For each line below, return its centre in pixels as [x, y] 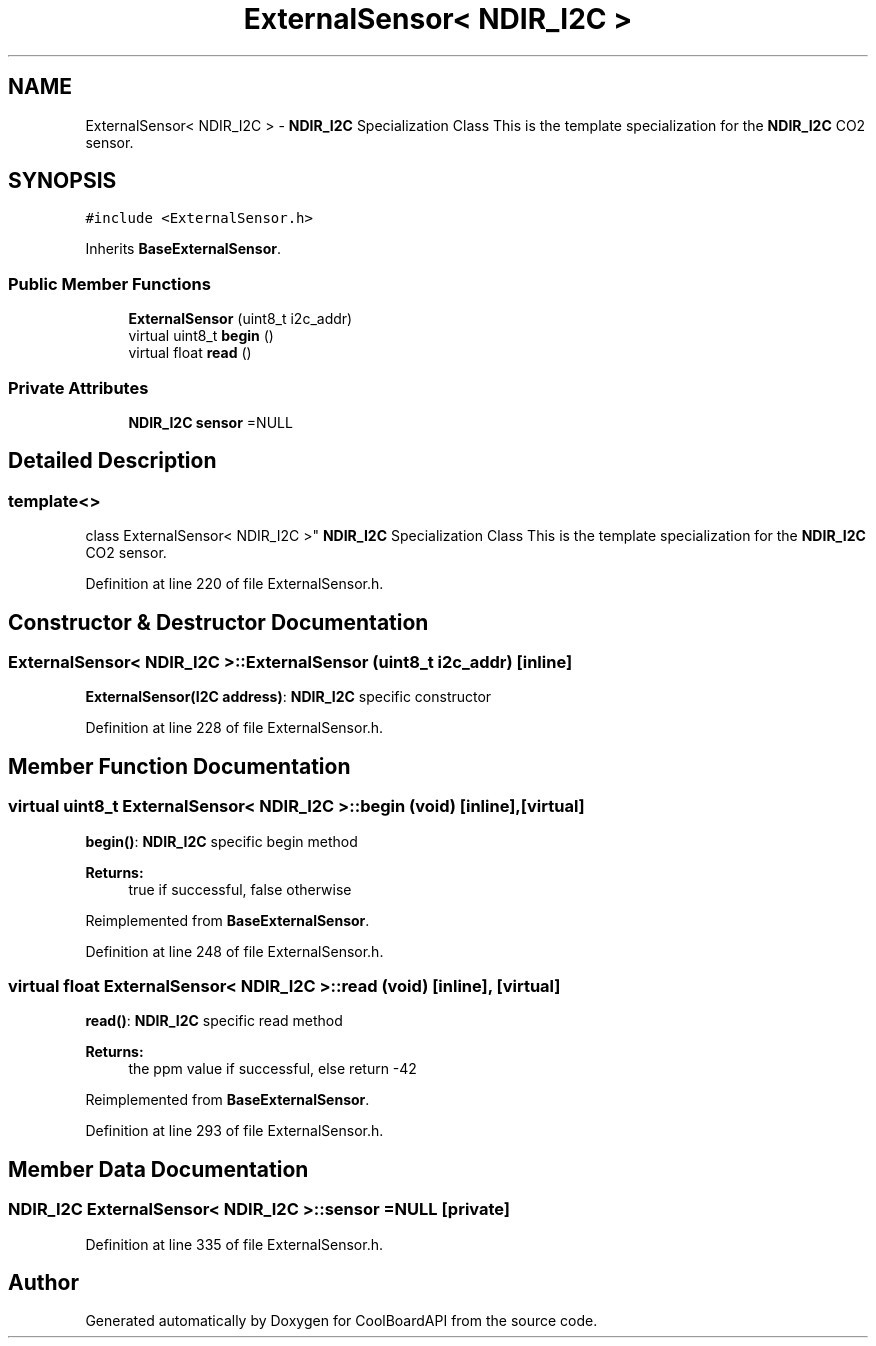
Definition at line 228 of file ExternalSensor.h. [234, 728]
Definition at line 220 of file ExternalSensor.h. [234, 584]
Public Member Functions [109, 283]
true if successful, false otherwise [240, 889]
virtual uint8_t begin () [201, 336]
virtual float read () [190, 353]
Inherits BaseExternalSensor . [183, 249]
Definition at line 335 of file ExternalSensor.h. [234, 1244]
